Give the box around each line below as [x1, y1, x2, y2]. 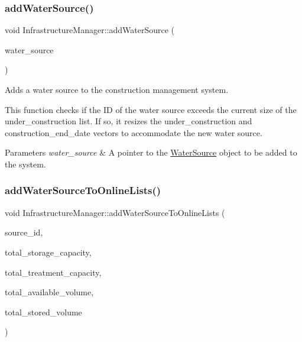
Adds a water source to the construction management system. [5, 83, 229, 95]
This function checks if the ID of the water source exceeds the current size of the [5, 103, 297, 115]
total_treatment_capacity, [5, 266, 102, 278]
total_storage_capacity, [5, 246, 92, 258]
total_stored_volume [5, 305, 82, 318]
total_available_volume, [5, 286, 94, 298]
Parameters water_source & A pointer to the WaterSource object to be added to [5, 146, 297, 159]
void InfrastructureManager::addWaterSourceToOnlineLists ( [5, 206, 225, 218]
